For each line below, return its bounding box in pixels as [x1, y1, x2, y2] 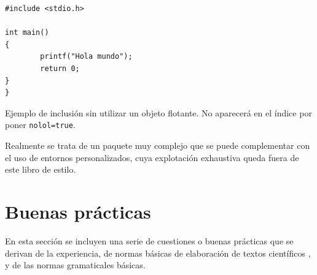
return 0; [40, 64, 80, 73]
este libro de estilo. [5, 163, 76, 176]
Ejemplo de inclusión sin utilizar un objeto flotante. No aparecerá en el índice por [5, 106, 312, 119]
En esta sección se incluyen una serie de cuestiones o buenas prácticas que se [5, 234, 294, 247]
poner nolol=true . [5, 118, 76, 131]
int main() [5, 28, 49, 37]
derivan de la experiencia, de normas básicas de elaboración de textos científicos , [5, 246, 311, 259]
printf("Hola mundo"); [40, 52, 133, 61]
